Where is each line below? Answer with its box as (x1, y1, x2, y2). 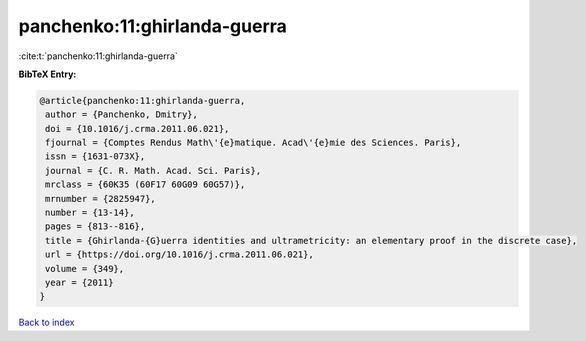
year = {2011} (45, 277, 114, 288)
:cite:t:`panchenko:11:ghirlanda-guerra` (18, 50, 179, 62)
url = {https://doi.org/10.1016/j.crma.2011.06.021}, (45, 249, 314, 260)
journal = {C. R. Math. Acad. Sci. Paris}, (45, 165, 262, 176)
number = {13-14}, (45, 207, 135, 219)
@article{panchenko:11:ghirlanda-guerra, (39, 95, 246, 106)
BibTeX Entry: (18, 68, 77, 80)
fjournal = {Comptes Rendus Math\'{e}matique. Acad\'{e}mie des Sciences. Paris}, (45, 137, 462, 149)
